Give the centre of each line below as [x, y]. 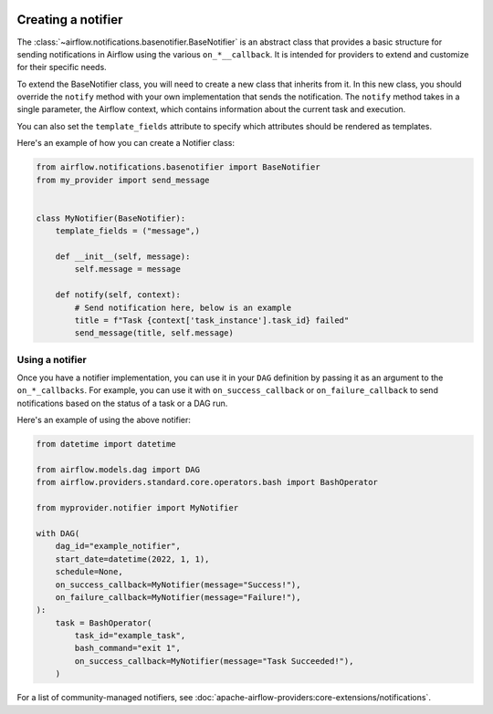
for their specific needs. [62, 67]
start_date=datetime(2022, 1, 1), [132, 559]
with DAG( [58, 533]
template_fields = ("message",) [128, 231]
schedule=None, [89, 572]
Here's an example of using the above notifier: [104, 420]
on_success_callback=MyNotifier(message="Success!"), [178, 585]
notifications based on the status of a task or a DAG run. [122, 403]
